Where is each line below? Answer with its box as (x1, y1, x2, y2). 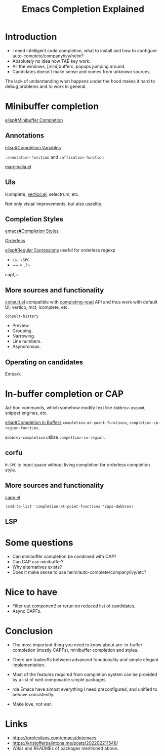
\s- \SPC (12, 258, 30, 263)
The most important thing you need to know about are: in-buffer (12, 641, 143, 648)
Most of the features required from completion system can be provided (12, 671, 157, 677)
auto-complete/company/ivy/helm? (12, 53, 84, 59)
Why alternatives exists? (12, 564, 62, 570)
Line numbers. (12, 338, 42, 344)
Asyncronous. (12, 343, 41, 349)
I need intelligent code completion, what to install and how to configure (12, 47, 157, 53)
